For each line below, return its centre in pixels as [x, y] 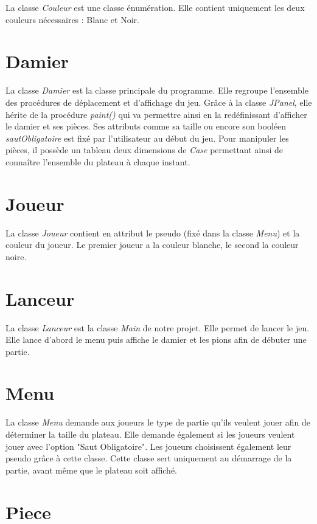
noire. [16, 256]
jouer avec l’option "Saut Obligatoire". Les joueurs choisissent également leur [148, 446]
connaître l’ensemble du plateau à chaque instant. [98, 161]
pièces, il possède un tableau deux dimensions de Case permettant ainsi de [145, 150]
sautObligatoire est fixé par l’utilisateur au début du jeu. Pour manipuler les [147, 138]
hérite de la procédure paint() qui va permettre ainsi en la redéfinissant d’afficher [156, 114]
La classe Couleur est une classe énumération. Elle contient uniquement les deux [155, 7]
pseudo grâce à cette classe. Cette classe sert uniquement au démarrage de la [149, 458]
